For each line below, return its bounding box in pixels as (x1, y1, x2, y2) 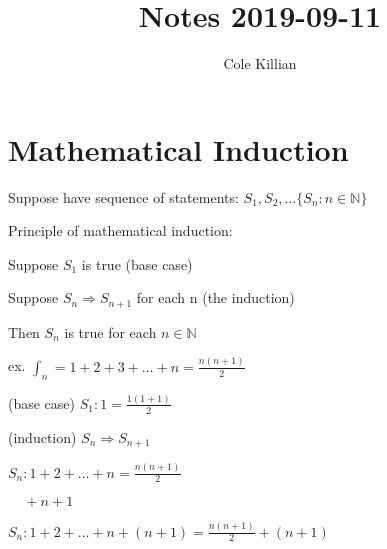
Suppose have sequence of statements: (8, 186, 239, 207)
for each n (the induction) (136, 287, 295, 308)
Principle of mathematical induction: (8, 220, 233, 241)
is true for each (64, 321, 157, 342)
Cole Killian (223, 53, 297, 74)
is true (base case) (81, 253, 193, 274)
